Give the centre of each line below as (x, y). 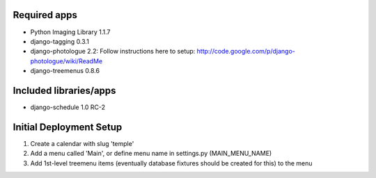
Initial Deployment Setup (68, 127)
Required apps (45, 15)
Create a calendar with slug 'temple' (82, 143)
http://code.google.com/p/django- (246, 51)
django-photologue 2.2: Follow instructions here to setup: (113, 51)
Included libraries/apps (64, 90)
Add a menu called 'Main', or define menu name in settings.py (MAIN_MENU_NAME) (151, 154)
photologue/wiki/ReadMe (66, 61)
